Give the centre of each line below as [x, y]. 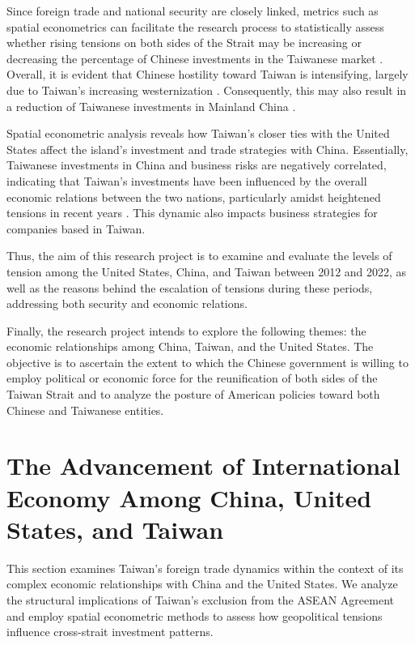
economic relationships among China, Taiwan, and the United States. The [190, 346]
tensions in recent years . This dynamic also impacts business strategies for [192, 213]
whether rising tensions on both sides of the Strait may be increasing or [184, 43]
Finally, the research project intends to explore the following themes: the [186, 330]
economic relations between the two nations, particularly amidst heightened [194, 196]
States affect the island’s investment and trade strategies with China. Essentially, [207, 149]
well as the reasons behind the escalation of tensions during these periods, [190, 287]
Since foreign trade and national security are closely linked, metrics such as [193, 11]
